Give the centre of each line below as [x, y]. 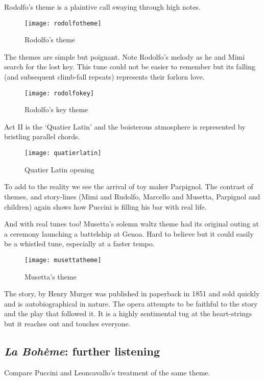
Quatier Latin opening [59, 169]
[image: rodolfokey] [59, 93]
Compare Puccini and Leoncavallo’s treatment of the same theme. [107, 372]
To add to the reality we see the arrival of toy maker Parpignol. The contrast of [129, 186]
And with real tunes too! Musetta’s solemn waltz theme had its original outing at [132, 224]
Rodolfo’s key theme [56, 109]
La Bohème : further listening [82, 351]
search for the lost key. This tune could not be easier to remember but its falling [130, 67]
